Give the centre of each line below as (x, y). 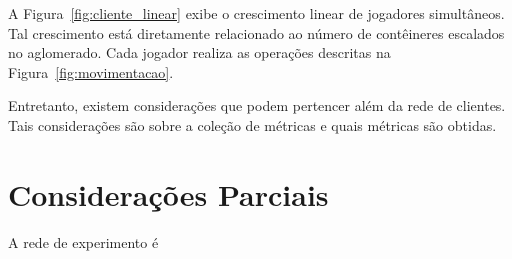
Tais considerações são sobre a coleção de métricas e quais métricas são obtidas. (252, 124)
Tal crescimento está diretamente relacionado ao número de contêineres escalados (256, 32)
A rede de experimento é (83, 241)
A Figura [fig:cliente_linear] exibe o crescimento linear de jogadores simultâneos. (256, 13)
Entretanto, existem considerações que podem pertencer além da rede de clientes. (257, 105)
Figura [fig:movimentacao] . (91, 71)
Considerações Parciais (168, 193)
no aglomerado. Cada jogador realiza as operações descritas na (199, 52)
